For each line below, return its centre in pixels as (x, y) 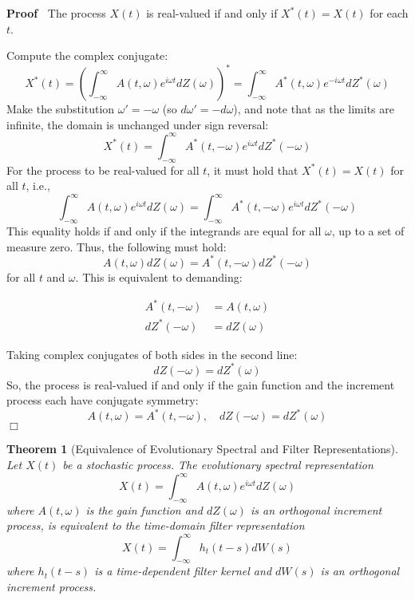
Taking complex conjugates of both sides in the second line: (152, 354)
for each (389, 13)
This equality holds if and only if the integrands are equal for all (164, 231)
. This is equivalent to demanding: (159, 276)
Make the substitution (61, 109)
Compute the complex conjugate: (87, 55)
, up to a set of (368, 231)
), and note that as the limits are (314, 109)
